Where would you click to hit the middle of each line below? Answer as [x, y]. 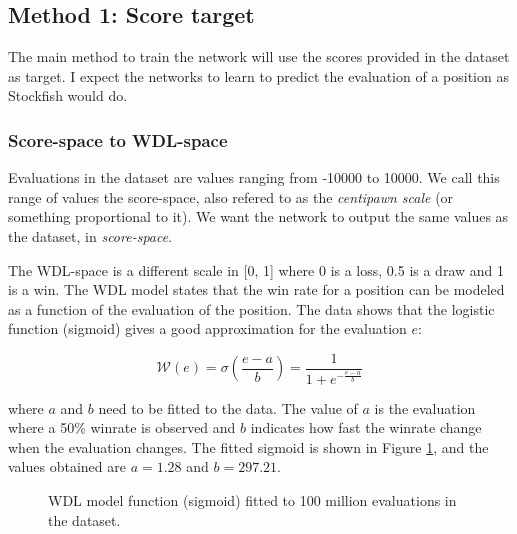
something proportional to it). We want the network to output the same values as [258, 216]
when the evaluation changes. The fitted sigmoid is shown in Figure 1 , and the [248, 446]
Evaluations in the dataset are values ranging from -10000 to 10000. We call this [254, 177]
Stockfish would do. [68, 95]
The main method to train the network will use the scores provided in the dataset [259, 56]
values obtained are [67, 466]
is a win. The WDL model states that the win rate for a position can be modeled [256, 289]
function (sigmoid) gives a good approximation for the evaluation [207, 328]
